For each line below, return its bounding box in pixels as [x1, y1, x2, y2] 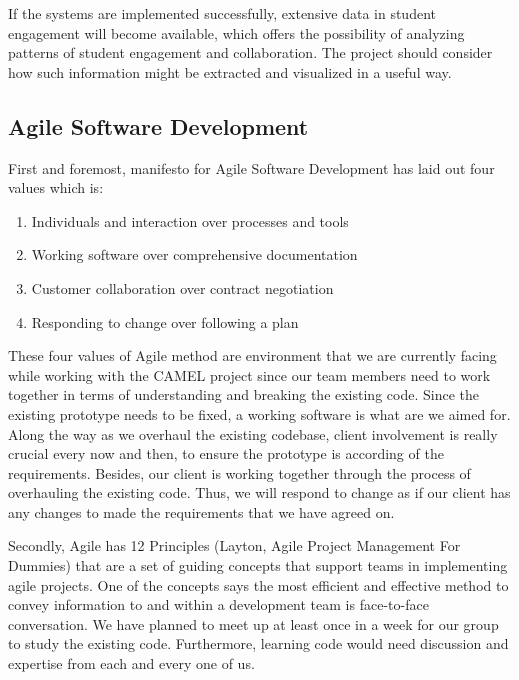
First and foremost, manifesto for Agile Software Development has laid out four [8, 157, 495, 178]
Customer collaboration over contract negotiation [31, 277, 334, 298]
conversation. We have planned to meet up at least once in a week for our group [8, 613, 499, 634]
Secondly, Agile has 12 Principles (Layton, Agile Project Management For [8, 535, 461, 556]
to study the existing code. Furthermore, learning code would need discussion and [8, 633, 509, 654]
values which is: [8, 177, 104, 198]
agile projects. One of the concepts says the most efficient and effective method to [8, 574, 509, 595]
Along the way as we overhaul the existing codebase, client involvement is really [8, 423, 498, 444]
